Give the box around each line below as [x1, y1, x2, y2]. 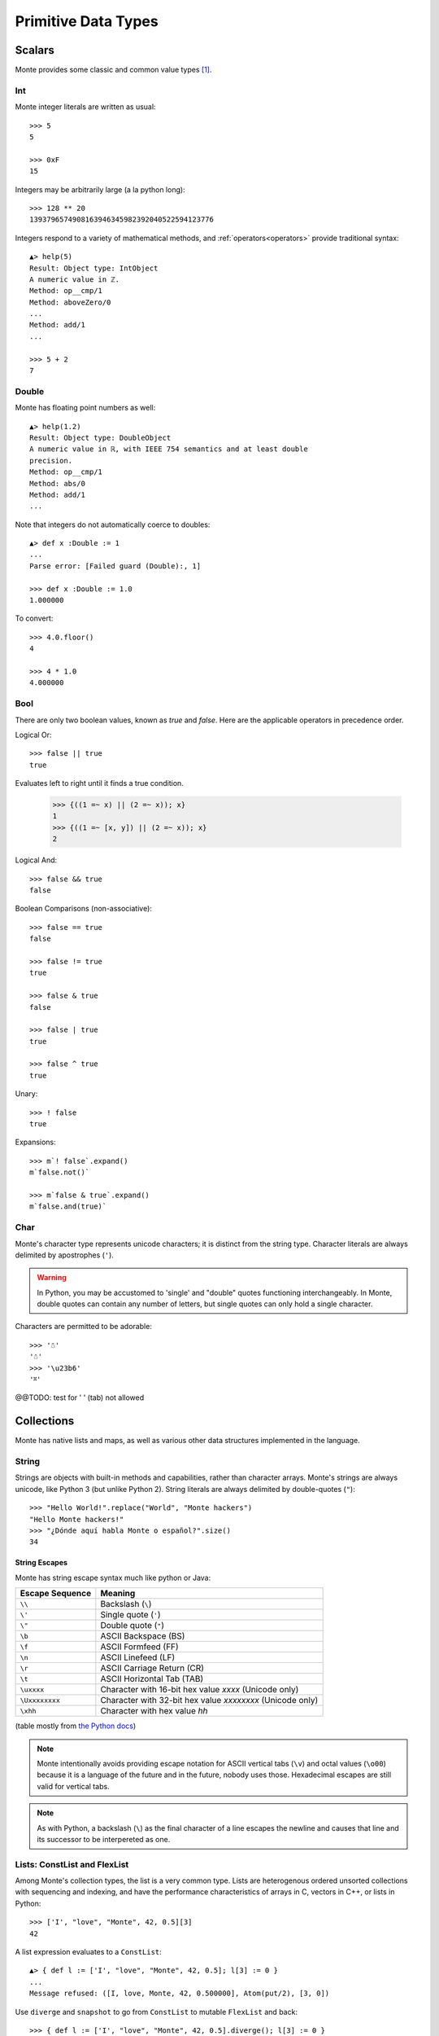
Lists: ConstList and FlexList [15, 1858, 129, 1870]
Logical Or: [15, 730, 52, 739]
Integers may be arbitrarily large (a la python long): [15, 184, 186, 195]
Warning [37, 1273, 67, 1283]
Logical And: [15, 855, 58, 865]
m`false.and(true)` [29, 1202, 107, 1211]
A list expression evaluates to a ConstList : [15, 1947, 162, 1957]
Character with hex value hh [100, 1705, 208, 1717]
